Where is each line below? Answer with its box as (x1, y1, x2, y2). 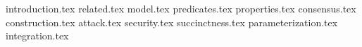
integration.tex (6, 28, 69, 43)
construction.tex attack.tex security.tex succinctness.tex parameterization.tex (6, 15, 338, 29)
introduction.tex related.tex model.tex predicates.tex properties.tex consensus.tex (6, 1, 356, 15)
